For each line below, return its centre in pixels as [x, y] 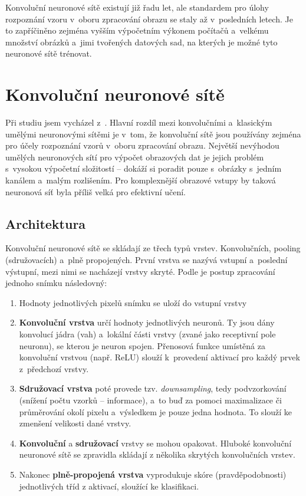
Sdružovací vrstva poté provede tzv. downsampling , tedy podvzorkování [153, 388]
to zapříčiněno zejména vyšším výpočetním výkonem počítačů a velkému [137, 30]
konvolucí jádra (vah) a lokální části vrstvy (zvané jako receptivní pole [147, 334]
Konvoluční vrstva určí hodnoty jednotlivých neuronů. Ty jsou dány [147, 322]
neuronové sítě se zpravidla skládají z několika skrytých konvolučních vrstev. [157, 454]
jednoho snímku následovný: [56, 283]
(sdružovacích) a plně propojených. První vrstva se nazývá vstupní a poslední [147, 260]
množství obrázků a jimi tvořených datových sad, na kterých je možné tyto [142, 42]
